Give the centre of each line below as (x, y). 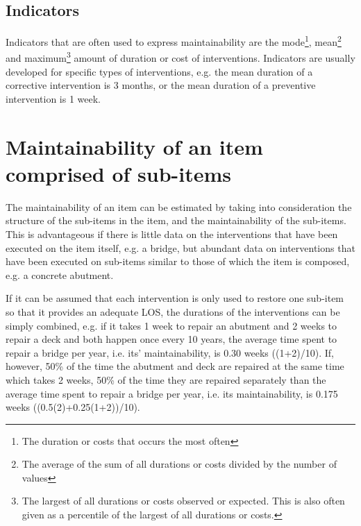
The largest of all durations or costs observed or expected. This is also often (183, 501)
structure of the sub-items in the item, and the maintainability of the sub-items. (176, 220)
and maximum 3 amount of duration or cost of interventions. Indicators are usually (180, 57)
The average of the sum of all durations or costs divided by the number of (179, 464)
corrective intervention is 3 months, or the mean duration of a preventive (161, 85)
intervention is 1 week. (53, 98)
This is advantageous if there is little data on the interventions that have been (172, 234)
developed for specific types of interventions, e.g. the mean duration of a (159, 71)
